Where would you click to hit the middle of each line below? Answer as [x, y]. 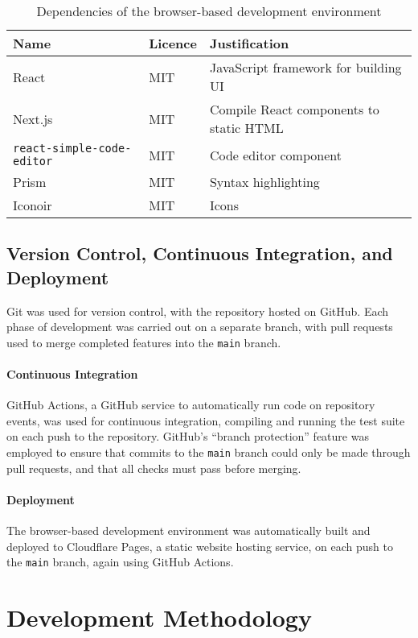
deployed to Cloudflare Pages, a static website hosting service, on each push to [200, 546]
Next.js [33, 118]
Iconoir [33, 205]
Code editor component [275, 155]
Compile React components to [294, 109]
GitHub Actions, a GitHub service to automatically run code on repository [191, 405]
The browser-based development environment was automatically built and [189, 530]
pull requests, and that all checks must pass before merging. [154, 468]
